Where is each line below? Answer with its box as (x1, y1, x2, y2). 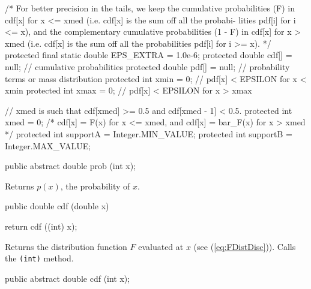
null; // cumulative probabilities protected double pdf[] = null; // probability (5, 60, 290, 73)
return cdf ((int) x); (5, 219, 77, 232)
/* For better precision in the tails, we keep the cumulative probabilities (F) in (5, 2, 295, 14)
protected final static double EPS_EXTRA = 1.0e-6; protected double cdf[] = (5, 49, 292, 61)
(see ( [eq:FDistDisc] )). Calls (193, 240, 296, 252)
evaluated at (138, 240, 184, 252)
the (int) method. (5, 252, 74, 264)
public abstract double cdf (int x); (5, 272, 130, 284)
